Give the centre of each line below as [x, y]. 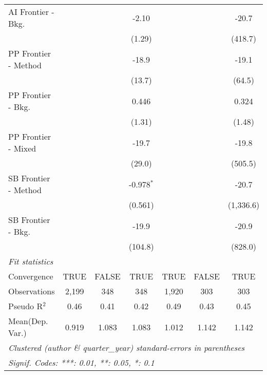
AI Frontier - [31, 12]
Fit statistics [31, 261]
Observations [32, 291]
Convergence [31, 276]
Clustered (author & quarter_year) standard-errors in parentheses [127, 348]
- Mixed [22, 148]
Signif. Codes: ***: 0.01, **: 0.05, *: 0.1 [81, 362]
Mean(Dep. [28, 321]
